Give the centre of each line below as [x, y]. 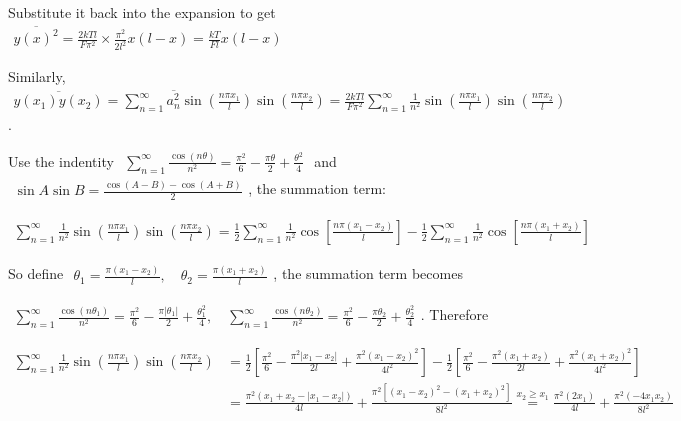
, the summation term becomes [368, 272]
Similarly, [37, 76]
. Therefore [454, 314]
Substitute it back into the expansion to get [142, 12]
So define [36, 272]
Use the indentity [61, 160]
